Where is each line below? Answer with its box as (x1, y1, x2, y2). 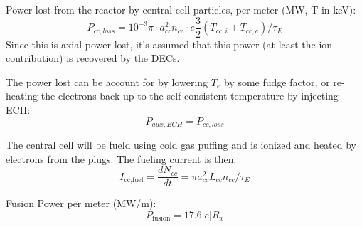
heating (6, 88, 38, 103)
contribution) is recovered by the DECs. (6, 51, 180, 65)
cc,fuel (124, 176, 144, 184)
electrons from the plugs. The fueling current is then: (6, 151, 237, 166)
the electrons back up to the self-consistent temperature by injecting (41, 88, 339, 103)
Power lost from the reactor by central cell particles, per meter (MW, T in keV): (6, 2, 356, 16)
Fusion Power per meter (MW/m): (6, 196, 156, 211)
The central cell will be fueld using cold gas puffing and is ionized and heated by (6, 137, 356, 152)
